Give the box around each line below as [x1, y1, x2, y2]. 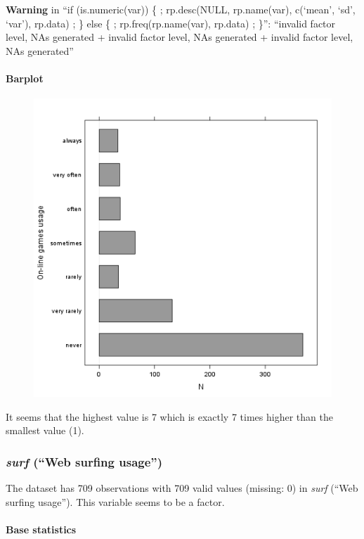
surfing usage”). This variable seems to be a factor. [6, 494, 225, 509]
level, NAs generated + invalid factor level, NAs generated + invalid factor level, [6, 30, 353, 44]
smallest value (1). [6, 423, 84, 438]
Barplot [6, 70, 44, 85]
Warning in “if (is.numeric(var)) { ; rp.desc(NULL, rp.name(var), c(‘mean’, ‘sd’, [6, 2, 356, 16]
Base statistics [6, 521, 77, 536]
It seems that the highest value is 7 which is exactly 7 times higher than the [6, 409, 333, 424]
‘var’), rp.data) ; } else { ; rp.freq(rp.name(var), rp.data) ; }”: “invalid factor [6, 15, 336, 30]
